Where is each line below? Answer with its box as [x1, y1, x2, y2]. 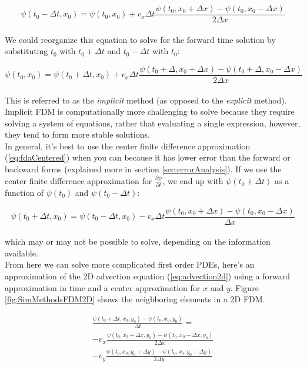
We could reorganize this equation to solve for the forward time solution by [5, 33, 276, 45]
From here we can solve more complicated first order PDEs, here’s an [5, 258, 255, 271]
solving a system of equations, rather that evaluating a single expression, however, [5, 116, 301, 129]
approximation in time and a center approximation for [5, 281, 201, 293]
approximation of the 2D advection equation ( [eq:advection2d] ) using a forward [5, 270, 291, 282]
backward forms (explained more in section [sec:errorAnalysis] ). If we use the [5, 163, 282, 175]
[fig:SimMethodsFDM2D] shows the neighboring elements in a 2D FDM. [5, 293, 265, 305]
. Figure [230, 281, 259, 293]
